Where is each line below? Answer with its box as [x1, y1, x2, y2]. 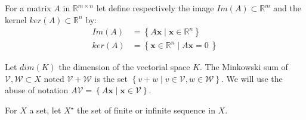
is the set [94, 72, 128, 84]
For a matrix [5, 2, 51, 14]
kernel [5, 13, 27, 26]
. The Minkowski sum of [199, 61, 288, 73]
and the [273, 2, 301, 14]
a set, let [29, 104, 61, 116]
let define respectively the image [96, 2, 214, 14]
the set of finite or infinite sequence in [76, 104, 215, 116]
